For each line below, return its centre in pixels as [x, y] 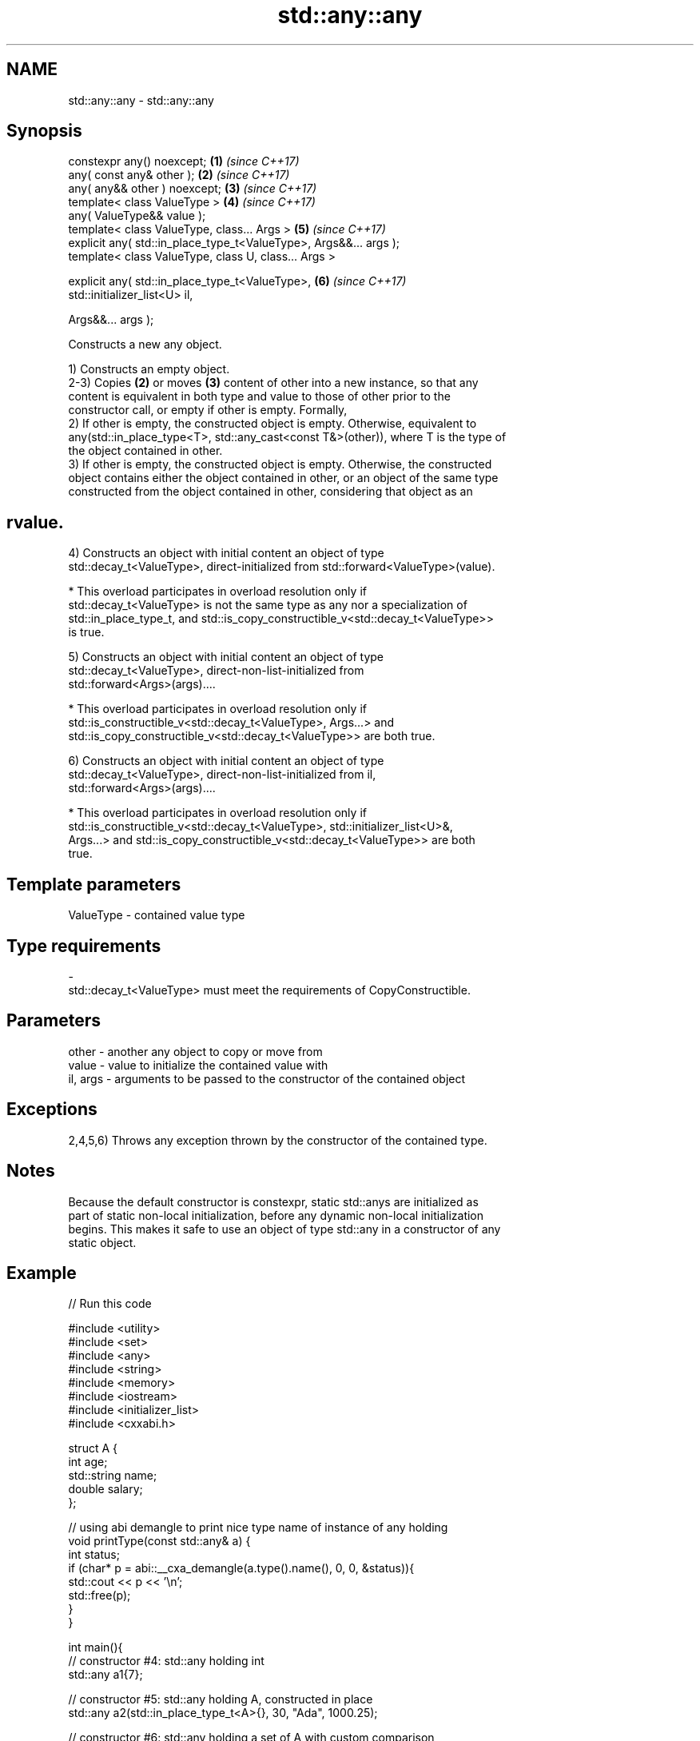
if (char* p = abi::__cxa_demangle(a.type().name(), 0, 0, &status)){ [241, 1568]
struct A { [93, 1448]
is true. [86, 632]
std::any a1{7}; [105, 1675]
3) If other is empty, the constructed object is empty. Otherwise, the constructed [280, 464]
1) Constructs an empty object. [149, 369]
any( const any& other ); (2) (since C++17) [179, 175]
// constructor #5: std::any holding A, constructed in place [221, 1699]
